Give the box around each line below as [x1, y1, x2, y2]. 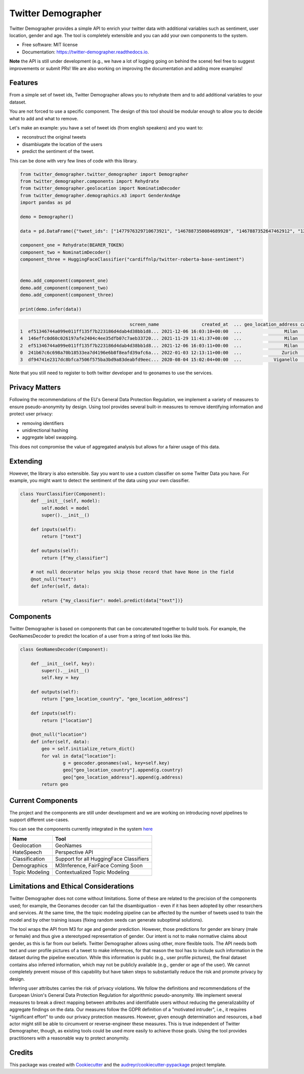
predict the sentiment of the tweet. [22, 148, 95, 154]
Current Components [9, 796, 78, 805]
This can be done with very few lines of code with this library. [9, 157, 138, 164]
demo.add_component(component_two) [20, 285, 108, 290]
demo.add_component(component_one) [20, 278, 108, 284]
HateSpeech [12, 849, 43, 856]
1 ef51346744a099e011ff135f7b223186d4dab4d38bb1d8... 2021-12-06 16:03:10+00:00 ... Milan [20, 328, 298, 334]
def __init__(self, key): [30, 661, 95, 666]
